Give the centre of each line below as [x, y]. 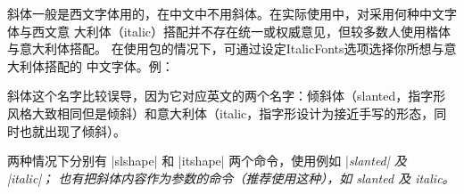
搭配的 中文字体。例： [109, 65]
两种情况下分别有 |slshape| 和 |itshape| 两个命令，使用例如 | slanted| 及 [207, 161]
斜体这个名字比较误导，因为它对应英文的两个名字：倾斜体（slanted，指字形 [227, 96]
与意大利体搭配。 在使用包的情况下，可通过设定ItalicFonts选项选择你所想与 [226, 48]
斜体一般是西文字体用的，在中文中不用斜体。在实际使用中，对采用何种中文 [226, 13]
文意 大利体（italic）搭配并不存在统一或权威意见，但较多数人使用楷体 [247, 31]
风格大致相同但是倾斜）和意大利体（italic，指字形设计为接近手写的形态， [221, 113]
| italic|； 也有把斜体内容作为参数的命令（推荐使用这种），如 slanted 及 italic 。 [231, 178]
